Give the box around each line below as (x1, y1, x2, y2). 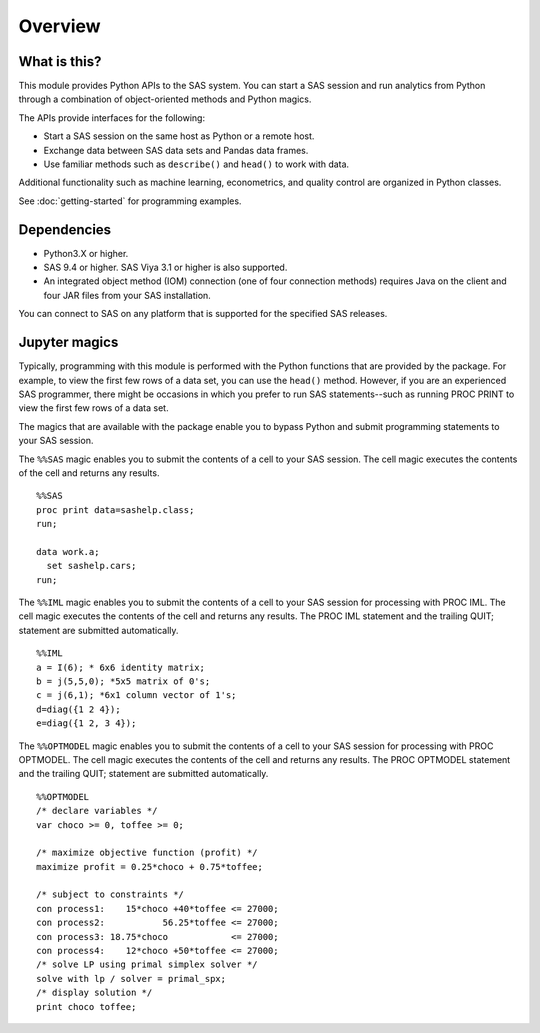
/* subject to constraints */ (36, 889, 185, 900)
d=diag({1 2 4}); (36, 703, 121, 715)
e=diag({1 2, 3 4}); (36, 718, 137, 729)
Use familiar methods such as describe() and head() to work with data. (43, 158, 350, 170)
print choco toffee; (36, 1001, 137, 1012)
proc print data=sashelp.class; (36, 504, 195, 515)
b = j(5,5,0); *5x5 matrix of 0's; (36, 675, 211, 687)
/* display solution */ (36, 987, 153, 999)
